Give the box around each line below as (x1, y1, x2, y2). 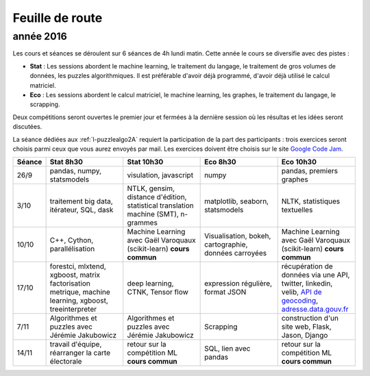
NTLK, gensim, (127, 184, 175, 193)
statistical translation (127, 201, 195, 210)
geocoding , (281, 296, 319, 305)
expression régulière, (204, 279, 273, 288)
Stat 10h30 (127, 158, 164, 167)
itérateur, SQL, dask (49, 205, 114, 215)
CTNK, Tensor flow (127, 288, 188, 297)
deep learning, (127, 279, 174, 288)
